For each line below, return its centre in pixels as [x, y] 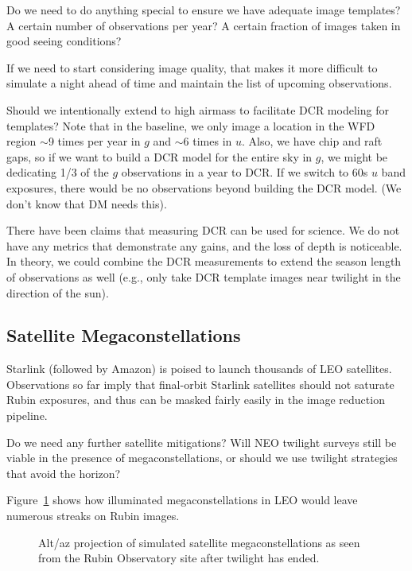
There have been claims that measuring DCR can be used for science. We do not [203, 230]
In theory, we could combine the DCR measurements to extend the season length [204, 261]
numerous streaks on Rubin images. [93, 516]
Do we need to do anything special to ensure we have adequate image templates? [204, 10]
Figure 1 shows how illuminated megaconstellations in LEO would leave [182, 500]
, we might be [354, 156]
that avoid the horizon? [64, 473]
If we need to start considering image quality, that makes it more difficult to [192, 67]
